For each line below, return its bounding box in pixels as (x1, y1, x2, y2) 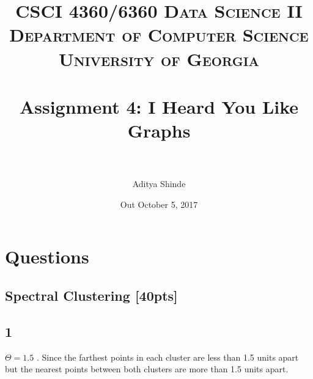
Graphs (127, 118, 191, 143)
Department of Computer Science (9, 22, 309, 47)
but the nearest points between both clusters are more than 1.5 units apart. (5, 362, 289, 375)
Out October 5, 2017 (120, 197, 198, 210)
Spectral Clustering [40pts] (5, 286, 178, 305)
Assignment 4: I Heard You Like (19, 94, 299, 119)
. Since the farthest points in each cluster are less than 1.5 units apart (36, 350, 299, 363)
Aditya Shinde (132, 177, 186, 190)
